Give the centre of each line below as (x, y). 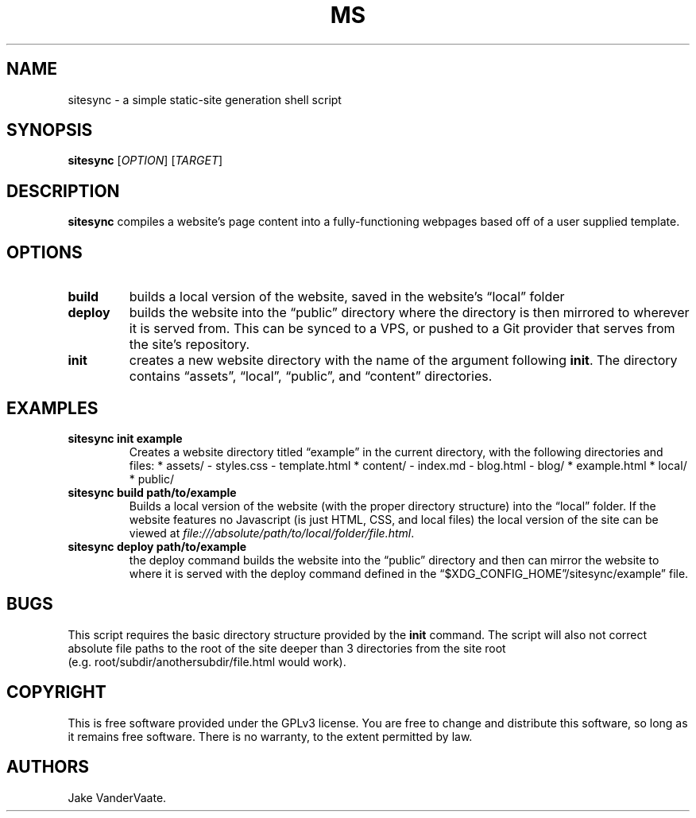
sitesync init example (125, 438)
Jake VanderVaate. (117, 797)
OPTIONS (44, 252)
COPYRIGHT (56, 692)
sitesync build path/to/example (152, 492)
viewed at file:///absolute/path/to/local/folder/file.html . (272, 533)
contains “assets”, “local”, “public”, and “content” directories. (311, 376)
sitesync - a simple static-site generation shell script (205, 99)
